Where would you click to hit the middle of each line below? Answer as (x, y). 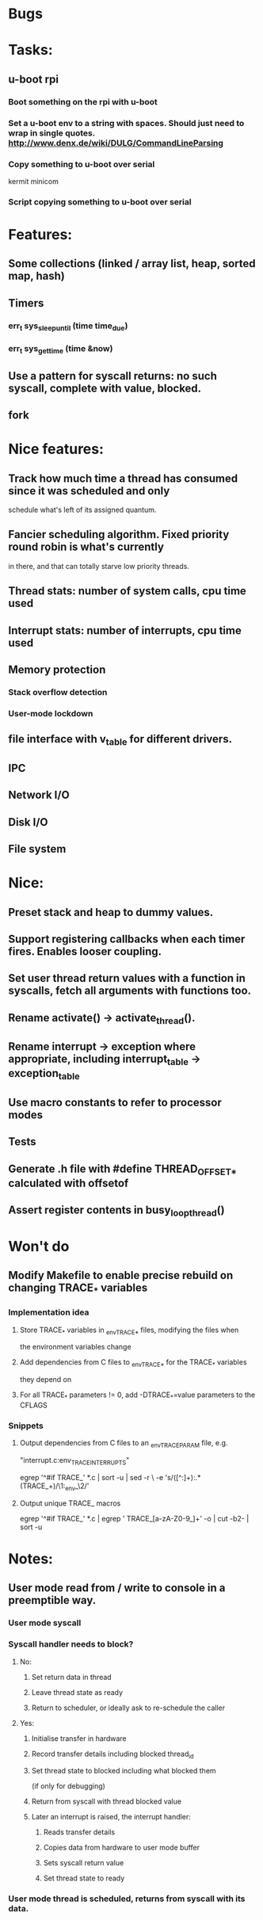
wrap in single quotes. (51, 133)
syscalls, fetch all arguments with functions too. (130, 991)
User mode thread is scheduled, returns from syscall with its (127, 1899)
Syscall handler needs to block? (71, 1644)
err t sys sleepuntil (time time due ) (68, 326)
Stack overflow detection (58, 692)
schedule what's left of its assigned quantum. (82, 510)
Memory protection (57, 669)
